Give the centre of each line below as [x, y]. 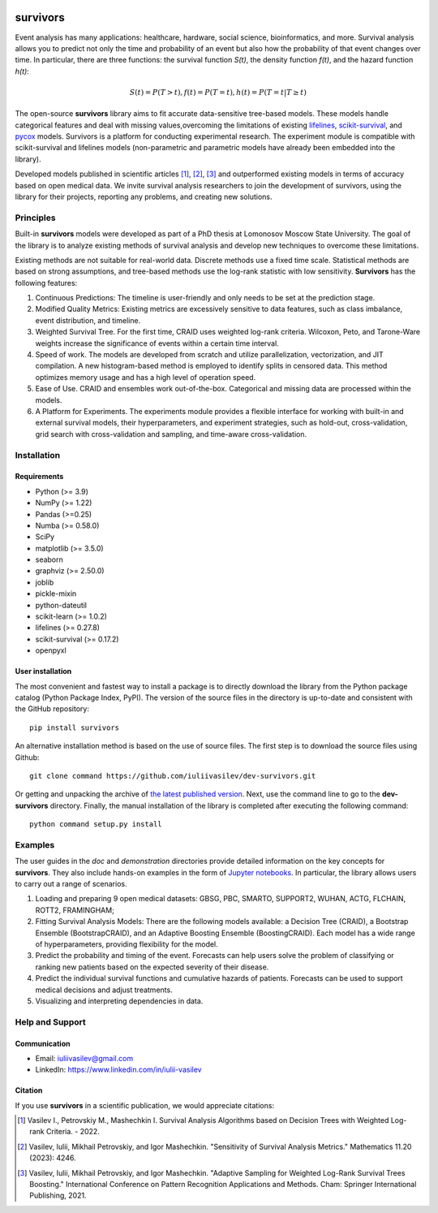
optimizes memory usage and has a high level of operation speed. [146, 377]
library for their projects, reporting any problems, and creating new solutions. [144, 196]
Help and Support [50, 1021]
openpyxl [51, 650]
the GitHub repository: [52, 709]
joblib [45, 582]
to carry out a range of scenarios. [71, 884]
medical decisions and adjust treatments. [104, 990]
